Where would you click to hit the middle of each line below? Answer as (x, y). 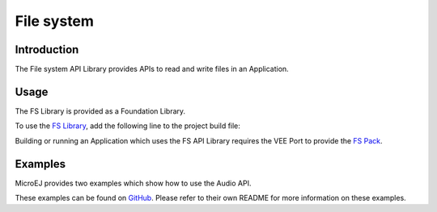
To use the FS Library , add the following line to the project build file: (127, 126)
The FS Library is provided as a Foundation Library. (100, 111)
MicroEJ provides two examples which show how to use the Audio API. (133, 183)
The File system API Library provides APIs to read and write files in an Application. (152, 69)
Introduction (47, 50)
